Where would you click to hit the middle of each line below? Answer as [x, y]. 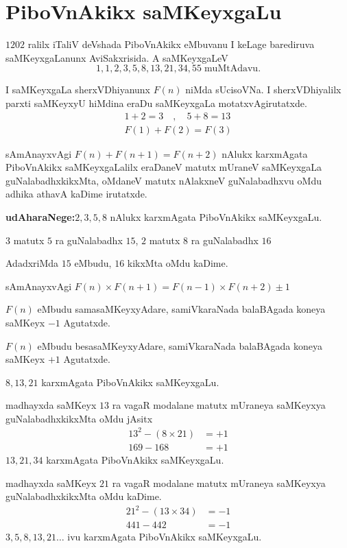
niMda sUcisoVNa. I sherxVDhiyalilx [263, 90]
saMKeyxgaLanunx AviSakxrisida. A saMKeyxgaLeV [117, 57]
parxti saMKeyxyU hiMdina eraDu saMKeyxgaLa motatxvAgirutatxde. [156, 103]
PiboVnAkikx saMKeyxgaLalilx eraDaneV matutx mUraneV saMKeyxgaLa [164, 167]
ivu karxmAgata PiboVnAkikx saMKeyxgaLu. [165, 537]
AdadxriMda [32, 263]
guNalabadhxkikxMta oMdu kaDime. [84, 496]
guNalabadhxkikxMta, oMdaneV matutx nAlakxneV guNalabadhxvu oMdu [164, 180]
